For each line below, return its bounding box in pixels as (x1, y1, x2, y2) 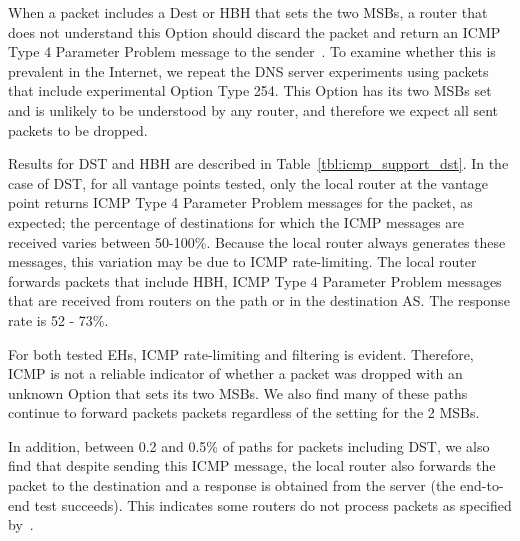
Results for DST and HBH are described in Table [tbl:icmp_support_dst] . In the (8, 153, 509, 174)
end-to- (460, 475, 504, 496)
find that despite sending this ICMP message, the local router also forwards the (8, 455, 496, 476)
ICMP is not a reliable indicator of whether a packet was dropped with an (8, 363, 463, 384)
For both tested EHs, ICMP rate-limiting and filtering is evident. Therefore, (8, 343, 474, 364)
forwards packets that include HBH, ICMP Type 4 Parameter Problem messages (8, 270, 502, 291)
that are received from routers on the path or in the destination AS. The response (8, 290, 510, 311)
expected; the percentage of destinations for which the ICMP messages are (8, 211, 465, 232)
